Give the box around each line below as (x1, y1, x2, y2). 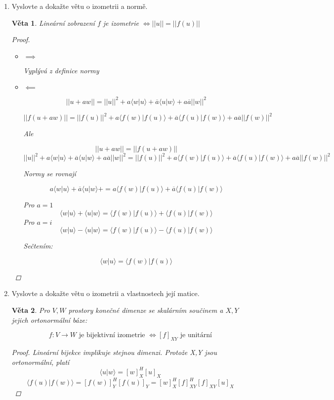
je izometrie (103, 17, 139, 28)
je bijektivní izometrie (79, 332, 145, 339)
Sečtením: (23, 241, 53, 251)
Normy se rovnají (23, 168, 76, 179)
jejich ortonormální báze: (11, 314, 87, 325)
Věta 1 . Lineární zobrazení (11, 17, 95, 28)
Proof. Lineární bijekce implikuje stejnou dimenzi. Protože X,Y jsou (11, 347, 217, 357)
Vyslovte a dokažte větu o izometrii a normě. (11, 1, 148, 11)
